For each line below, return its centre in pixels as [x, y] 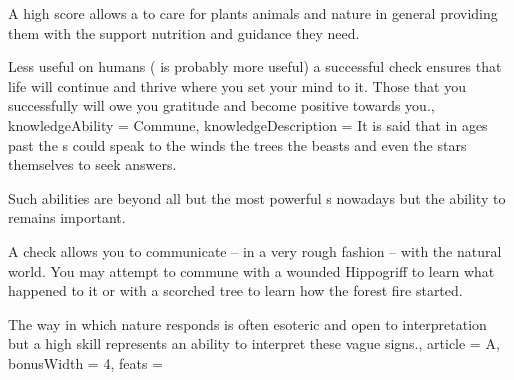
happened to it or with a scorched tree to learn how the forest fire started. [235, 290]
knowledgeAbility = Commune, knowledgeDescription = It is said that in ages [248, 124]
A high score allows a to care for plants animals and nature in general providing [253, 13]
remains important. [67, 217]
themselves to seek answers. [92, 164]
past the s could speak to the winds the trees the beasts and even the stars [237, 144]
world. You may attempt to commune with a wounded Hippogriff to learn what [251, 270]
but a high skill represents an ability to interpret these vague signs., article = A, [254, 343]
